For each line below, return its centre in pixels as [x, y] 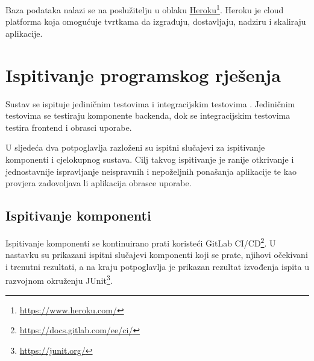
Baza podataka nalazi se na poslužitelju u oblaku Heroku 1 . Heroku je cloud [145, 9]
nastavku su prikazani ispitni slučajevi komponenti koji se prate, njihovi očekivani [157, 255]
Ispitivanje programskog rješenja [143, 74]
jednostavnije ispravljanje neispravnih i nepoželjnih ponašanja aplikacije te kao [151, 171]
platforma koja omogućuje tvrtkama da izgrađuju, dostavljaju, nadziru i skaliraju [156, 21]
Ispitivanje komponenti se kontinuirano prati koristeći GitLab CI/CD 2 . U [141, 242]
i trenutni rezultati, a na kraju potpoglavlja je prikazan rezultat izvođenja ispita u [157, 266]
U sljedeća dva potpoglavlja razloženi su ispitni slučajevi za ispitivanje [135, 147]
